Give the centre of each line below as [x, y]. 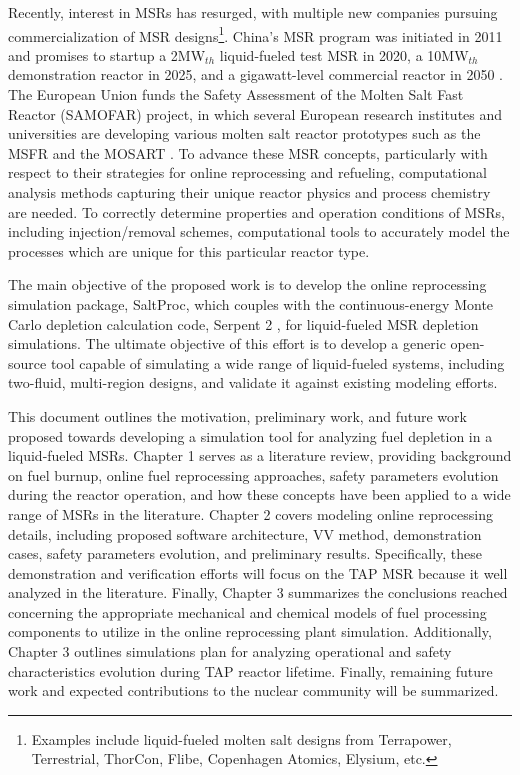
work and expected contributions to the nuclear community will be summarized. [253, 690]
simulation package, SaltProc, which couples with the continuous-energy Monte [251, 303]
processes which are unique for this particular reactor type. [189, 250]
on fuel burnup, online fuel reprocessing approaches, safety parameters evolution [253, 474]
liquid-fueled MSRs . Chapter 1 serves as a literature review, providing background [260, 455]
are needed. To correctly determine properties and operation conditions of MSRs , [256, 211]
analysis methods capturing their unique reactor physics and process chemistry [249, 192]
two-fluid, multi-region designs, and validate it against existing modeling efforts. [253, 382]
